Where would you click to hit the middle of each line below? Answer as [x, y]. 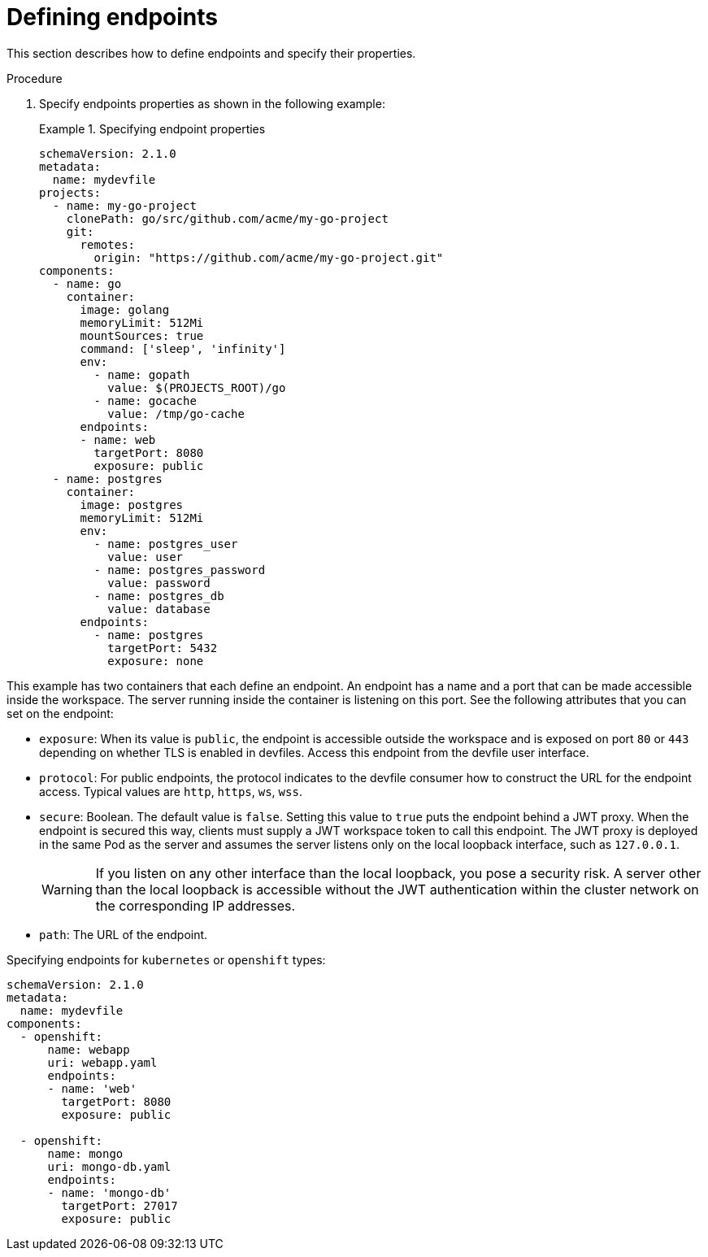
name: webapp [89, 1049]
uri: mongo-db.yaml [109, 1166]
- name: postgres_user [166, 544]
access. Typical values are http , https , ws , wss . [171, 791]
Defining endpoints [112, 17]
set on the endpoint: [60, 713]
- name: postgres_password [180, 570]
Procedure [35, 78]
